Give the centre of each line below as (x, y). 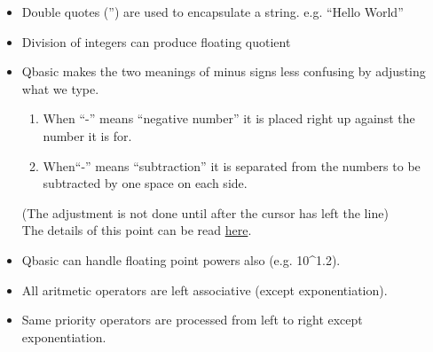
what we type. (60, 88)
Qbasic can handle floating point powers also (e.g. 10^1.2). (181, 259)
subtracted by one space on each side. (145, 183)
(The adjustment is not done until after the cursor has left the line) (205, 212)
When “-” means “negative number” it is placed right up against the (229, 118)
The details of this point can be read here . (137, 230)
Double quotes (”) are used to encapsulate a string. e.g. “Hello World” (213, 12)
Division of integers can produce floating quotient (156, 41)
